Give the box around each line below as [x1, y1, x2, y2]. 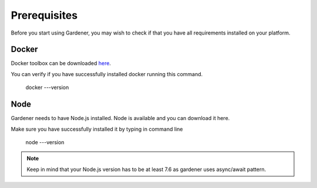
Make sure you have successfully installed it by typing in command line [11, 125, 183, 132]
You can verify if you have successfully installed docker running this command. [11, 70, 203, 77]
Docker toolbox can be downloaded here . [11, 60, 112, 67]
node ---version [25, 138, 65, 146]
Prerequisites [11, 9, 78, 22]
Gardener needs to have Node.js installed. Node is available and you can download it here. [11, 115, 230, 122]
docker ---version [25, 84, 69, 91]
